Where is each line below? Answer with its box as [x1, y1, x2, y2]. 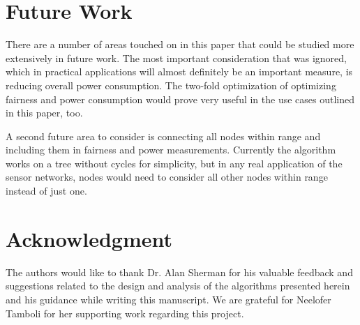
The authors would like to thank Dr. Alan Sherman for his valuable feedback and [6, 264, 353, 279]
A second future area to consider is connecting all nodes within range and [6, 128, 321, 143]
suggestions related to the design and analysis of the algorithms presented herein [6, 278, 350, 293]
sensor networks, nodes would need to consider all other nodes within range [6, 169, 328, 184]
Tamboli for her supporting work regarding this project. [6, 305, 244, 320]
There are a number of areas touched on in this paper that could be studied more [6, 37, 354, 52]
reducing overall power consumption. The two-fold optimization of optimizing [6, 77, 336, 92]
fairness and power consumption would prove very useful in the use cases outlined [6, 91, 355, 106]
